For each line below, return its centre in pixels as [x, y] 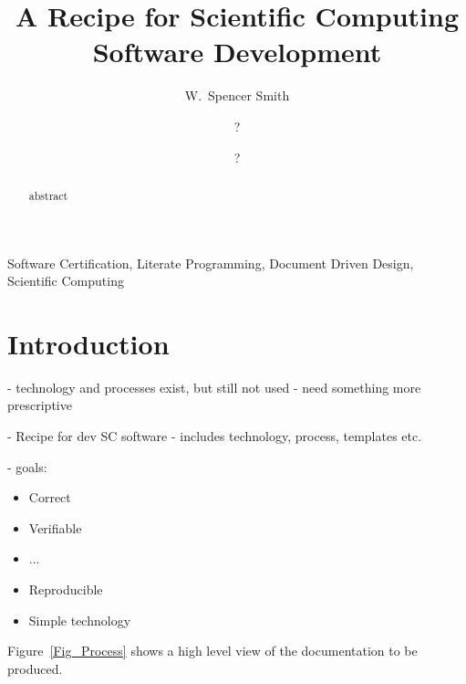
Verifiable [55, 527]
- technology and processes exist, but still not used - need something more [214, 387]
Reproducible [66, 589]
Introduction [88, 343]
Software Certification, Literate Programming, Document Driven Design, [211, 263]
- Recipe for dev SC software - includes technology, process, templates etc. [215, 436]
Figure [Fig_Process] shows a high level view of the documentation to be [212, 651]
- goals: [27, 466]
